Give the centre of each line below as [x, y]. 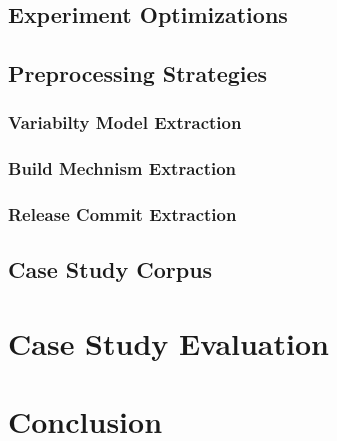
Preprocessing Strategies [138, 73]
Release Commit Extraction [122, 214]
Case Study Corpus [110, 269]
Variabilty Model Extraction [125, 122]
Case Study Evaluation [168, 343]
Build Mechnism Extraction [122, 168]
